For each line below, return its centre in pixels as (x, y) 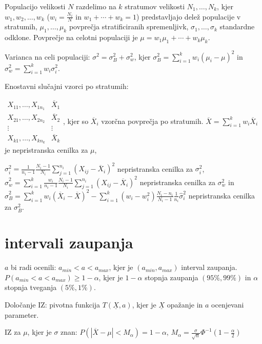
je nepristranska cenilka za (46, 150)
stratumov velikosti (155, 6)
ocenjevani (228, 304)
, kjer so (76, 121)
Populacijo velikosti (35, 6)
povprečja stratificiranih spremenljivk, (129, 26)
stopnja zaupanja (172, 277)
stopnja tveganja (31, 287)
